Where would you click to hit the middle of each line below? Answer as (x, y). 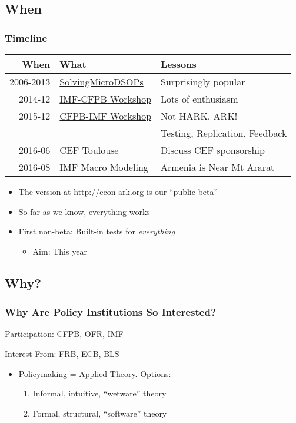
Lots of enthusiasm (199, 99)
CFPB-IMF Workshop (106, 116)
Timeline (26, 37)
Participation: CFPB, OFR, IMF (64, 334)
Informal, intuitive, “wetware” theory (99, 393)
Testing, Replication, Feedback (224, 133)
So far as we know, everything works (84, 211)
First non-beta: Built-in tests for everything (97, 231)
